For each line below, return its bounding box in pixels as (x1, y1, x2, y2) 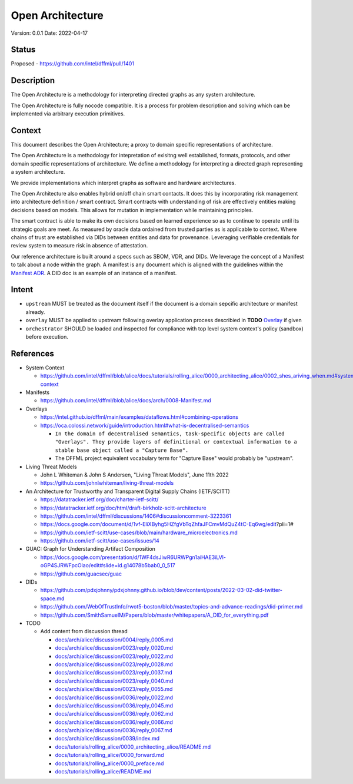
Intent (11, 285, 34, 295)
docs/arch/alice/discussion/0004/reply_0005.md (55, 636, 174, 643)
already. (25, 308, 45, 315)
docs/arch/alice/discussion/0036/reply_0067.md (55, 727, 173, 734)
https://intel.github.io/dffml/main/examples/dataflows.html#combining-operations (40, 413, 238, 421)
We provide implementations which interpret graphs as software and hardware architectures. (11, 179, 237, 186)
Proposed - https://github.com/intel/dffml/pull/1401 (11, 60, 135, 67)
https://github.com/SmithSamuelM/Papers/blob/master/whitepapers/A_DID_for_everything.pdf (40, 611, 269, 618)
